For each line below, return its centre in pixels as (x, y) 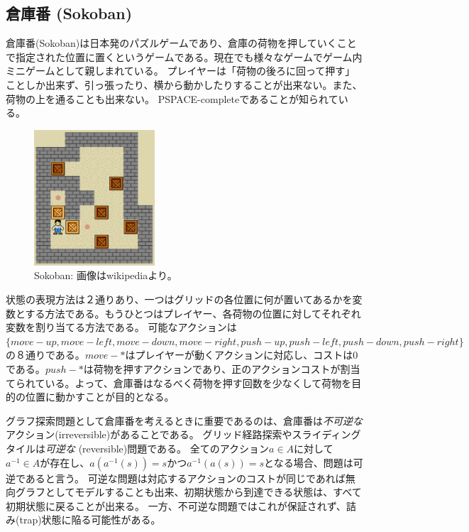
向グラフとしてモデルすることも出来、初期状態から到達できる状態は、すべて (184, 492)
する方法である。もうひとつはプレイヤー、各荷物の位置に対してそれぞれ (193, 313)
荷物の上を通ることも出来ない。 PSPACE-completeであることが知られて (172, 98)
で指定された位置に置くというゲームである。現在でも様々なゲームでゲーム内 (184, 56)
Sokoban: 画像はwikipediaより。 (106, 275)
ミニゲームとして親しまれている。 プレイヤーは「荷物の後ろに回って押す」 (181, 71)
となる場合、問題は (309, 462)
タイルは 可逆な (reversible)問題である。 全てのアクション (138, 448)
